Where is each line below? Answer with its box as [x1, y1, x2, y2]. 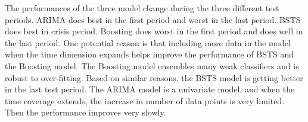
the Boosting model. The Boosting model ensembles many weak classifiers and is [5, 59, 299, 72]
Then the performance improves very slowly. [5, 106, 166, 118]
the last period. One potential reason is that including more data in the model [5, 36, 291, 49]
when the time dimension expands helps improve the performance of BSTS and [5, 48, 294, 60]
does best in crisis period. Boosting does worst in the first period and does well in [5, 25, 303, 37]
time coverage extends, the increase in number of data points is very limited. [5, 94, 285, 107]
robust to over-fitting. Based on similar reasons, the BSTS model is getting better [5, 71, 303, 84]
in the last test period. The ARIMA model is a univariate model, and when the [5, 83, 295, 95]
